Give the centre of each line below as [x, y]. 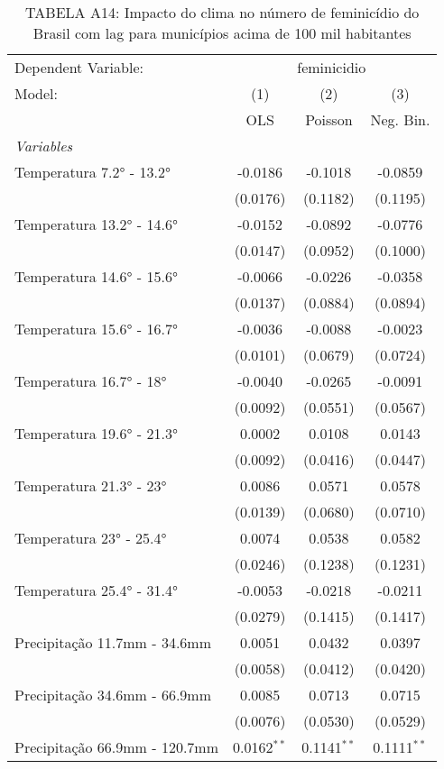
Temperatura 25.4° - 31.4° [96, 590]
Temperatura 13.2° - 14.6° [96, 224]
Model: [37, 93]
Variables [44, 146]
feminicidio [332, 67]
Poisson [329, 119]
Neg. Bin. [400, 119]
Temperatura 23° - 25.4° [91, 538]
